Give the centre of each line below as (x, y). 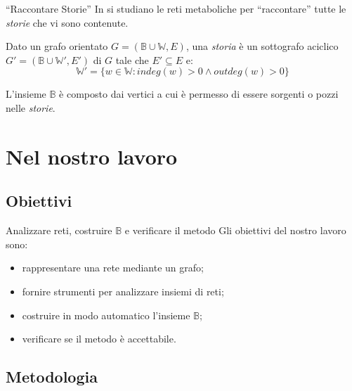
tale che (132, 59)
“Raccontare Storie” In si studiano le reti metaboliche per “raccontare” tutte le (176, 8)
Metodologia (52, 377)
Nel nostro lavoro (92, 156)
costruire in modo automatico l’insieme (106, 315)
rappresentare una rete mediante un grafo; (113, 268)
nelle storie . (31, 107)
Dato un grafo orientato (57, 46)
